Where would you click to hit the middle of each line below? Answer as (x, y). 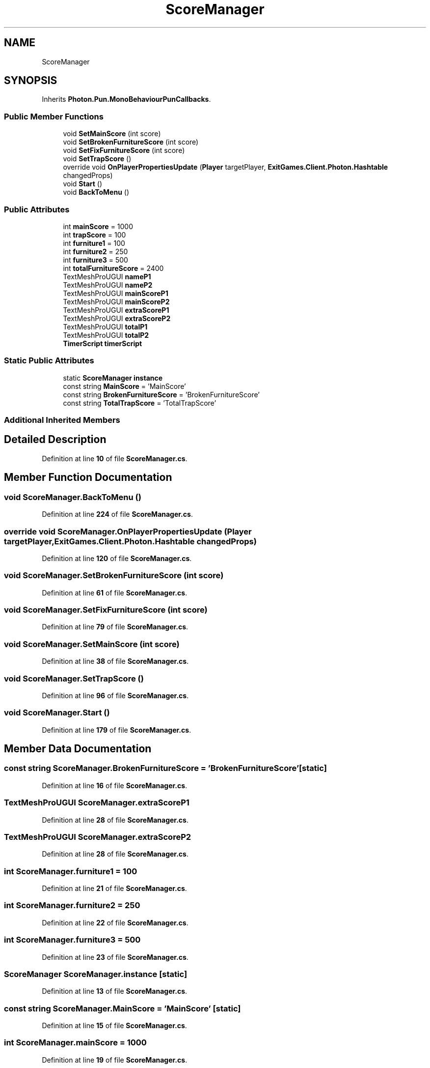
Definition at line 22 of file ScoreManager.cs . (115, 922)
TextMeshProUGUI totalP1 (105, 326)
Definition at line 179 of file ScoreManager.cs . (117, 730)
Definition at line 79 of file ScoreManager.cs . (115, 627)
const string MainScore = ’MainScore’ (124, 386)
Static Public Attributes (49, 361)
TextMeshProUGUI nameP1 (107, 276)
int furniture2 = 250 (95, 251)
